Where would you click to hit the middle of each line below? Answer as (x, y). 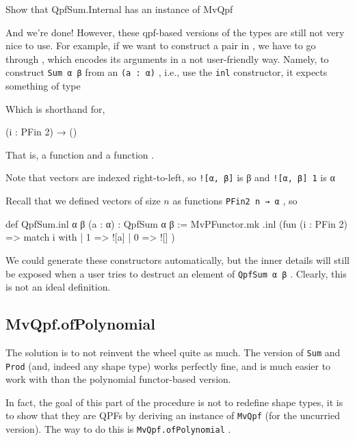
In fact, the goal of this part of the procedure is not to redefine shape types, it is (174, 402)
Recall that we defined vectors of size (83, 201)
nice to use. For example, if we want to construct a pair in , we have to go (161, 45)
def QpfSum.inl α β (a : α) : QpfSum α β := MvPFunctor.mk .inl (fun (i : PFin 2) (176, 223)
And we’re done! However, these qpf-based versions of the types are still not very (175, 32)
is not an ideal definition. (58, 287)
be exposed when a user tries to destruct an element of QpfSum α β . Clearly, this (176, 273)
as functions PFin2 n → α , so (235, 201)
